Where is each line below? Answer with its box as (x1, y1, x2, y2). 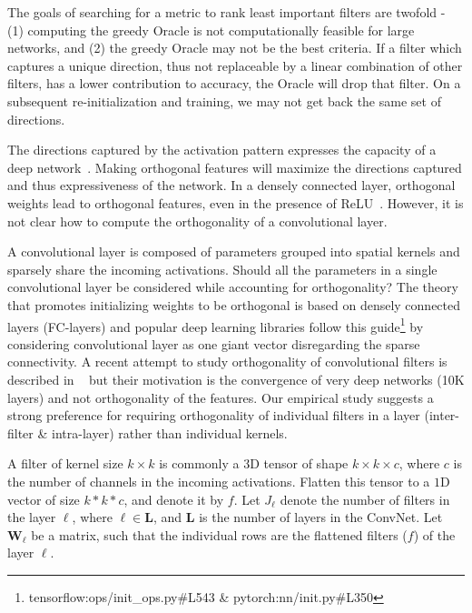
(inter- (424, 406, 460, 425)
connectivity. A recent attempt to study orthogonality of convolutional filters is (7, 352, 447, 371)
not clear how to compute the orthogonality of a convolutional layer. (7, 211, 388, 230)
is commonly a (159, 454, 240, 473)
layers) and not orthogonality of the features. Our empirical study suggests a (7, 387, 434, 407)
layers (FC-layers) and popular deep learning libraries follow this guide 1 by (7, 314, 424, 336)
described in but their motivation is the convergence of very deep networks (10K (7, 369, 465, 388)
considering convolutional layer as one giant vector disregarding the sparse (7, 334, 420, 353)
